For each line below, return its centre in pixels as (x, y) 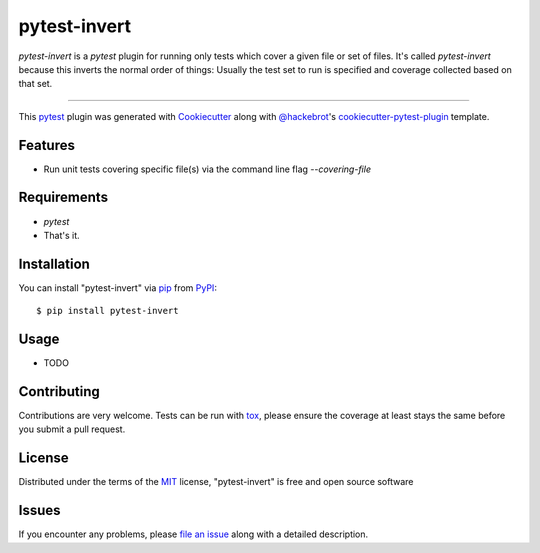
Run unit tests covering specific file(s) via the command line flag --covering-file (207, 169)
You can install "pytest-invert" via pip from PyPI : (117, 287)
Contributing (59, 391)
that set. (35, 84)
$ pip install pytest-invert (107, 311)
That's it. (61, 235)
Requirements (63, 197)
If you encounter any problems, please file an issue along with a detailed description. (193, 534)
